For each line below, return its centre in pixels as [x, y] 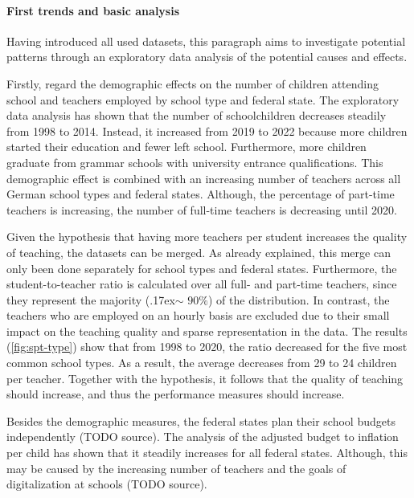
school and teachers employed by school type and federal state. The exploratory [203, 99]
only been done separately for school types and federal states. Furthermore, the [202, 268]
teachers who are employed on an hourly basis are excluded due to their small [198, 315]
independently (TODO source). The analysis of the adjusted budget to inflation [203, 437]
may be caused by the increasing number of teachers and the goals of [176, 468]
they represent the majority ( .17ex [91, 299]
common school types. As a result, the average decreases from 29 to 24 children [202, 363]
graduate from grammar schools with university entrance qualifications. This [195, 162]
